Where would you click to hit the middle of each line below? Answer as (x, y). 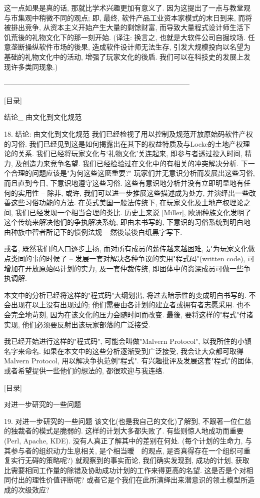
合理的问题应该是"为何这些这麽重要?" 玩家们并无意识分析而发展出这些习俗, (133, 173)
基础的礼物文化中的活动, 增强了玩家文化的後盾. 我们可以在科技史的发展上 (124, 56)
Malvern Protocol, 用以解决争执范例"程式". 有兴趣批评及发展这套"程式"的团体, (129, 361)
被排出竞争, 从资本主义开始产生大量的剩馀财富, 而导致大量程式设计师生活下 (127, 27)
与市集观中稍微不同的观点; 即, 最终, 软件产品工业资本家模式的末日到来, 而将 (128, 17)
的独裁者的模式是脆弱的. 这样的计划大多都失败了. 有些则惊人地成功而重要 (124, 431)
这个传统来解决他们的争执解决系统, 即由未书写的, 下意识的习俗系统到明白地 (127, 222)
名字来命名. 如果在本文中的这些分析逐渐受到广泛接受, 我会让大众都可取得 (124, 351)
